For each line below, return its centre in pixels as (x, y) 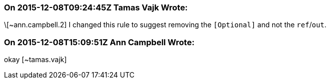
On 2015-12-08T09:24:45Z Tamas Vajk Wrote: (96, 7)
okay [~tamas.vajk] (35, 60)
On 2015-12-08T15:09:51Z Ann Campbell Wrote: (99, 42)
